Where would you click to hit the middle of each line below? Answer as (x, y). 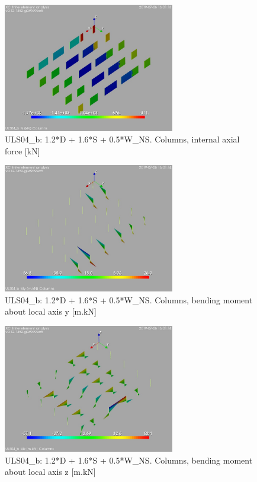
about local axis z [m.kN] (50, 472)
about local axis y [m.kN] (51, 311)
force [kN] (23, 150)
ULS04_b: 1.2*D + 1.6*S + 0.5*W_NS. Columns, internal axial (122, 139)
